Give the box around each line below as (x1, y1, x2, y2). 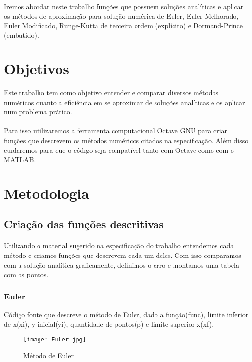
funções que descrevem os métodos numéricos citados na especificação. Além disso (4, 135, 249, 145)
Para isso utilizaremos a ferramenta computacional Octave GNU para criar (4, 126, 228, 136)
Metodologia (4, 183, 89, 203)
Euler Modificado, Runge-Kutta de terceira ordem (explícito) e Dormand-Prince (4, 20, 243, 30)
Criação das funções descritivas (4, 216, 164, 232)
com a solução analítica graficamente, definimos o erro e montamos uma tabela (4, 259, 239, 270)
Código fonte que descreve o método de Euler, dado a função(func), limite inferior (4, 309, 249, 319)
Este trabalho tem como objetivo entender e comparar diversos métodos (4, 87, 219, 97)
